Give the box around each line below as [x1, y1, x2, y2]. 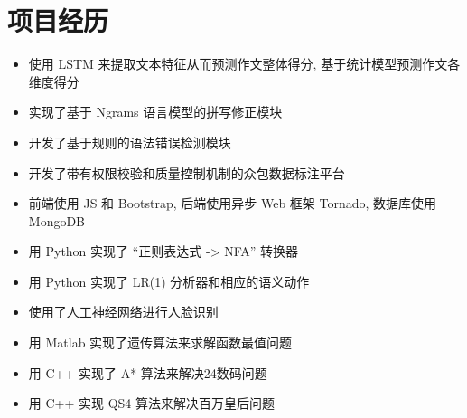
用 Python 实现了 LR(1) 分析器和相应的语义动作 [28, 271, 310, 290]
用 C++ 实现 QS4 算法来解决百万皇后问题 [28, 394, 276, 413]
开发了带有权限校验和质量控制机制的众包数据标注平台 [28, 163, 345, 182]
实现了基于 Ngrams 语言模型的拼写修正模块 [28, 102, 283, 121]
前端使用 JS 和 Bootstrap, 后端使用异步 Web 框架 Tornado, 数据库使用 [28, 194, 437, 213]
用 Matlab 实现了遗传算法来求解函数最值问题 [28, 333, 293, 352]
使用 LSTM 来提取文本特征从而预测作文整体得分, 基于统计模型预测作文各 [28, 54, 461, 73]
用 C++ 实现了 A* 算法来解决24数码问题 [28, 363, 267, 382]
